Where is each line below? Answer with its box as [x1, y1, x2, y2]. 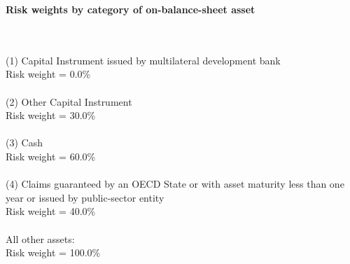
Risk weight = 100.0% [6, 245, 101, 260]
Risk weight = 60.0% [6, 148, 96, 163]
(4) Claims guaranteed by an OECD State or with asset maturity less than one [6, 176, 344, 191]
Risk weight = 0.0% [6, 67, 91, 81]
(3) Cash [6, 135, 43, 150]
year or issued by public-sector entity [6, 190, 164, 204]
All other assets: [6, 231, 75, 246]
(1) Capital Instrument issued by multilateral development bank [6, 53, 281, 67]
